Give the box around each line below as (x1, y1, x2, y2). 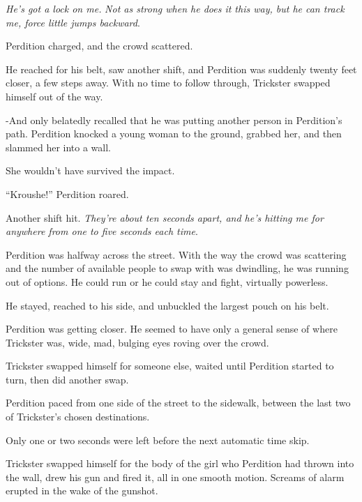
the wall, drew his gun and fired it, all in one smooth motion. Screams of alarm (6, 469, 345, 484)
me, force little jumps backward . (6, 15, 140, 29)
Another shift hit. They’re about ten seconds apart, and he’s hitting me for (6, 210, 324, 225)
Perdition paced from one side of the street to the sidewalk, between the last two (6, 395, 351, 410)
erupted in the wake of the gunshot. (6, 483, 158, 498)
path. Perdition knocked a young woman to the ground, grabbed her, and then (6, 126, 342, 141)
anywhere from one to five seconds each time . (6, 224, 198, 238)
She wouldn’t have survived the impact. (6, 163, 175, 178)
